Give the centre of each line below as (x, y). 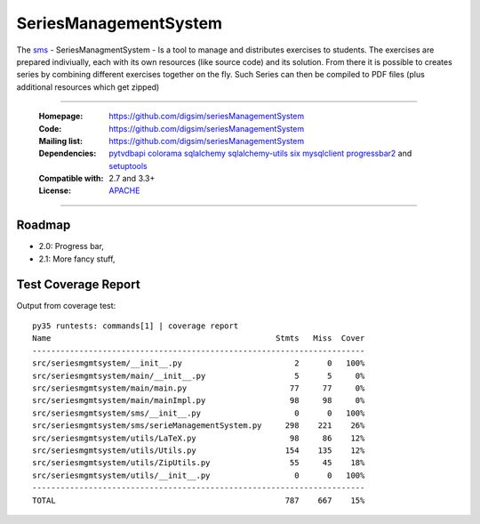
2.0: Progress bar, (71, 246)
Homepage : (61, 117)
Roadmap (44, 226)
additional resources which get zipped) (88, 87)
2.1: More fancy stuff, (77, 259)
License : (55, 190)
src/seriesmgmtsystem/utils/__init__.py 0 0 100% (199, 475)
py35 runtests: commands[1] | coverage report (136, 326)
